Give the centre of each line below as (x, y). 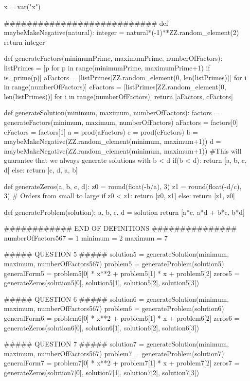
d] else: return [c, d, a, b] (41, 169)
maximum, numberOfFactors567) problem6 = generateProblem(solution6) (114, 308)
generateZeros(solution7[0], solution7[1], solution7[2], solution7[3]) (102, 372)
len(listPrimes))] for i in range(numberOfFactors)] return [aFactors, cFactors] (118, 96)
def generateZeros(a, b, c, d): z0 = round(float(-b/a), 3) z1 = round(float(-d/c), (123, 186)
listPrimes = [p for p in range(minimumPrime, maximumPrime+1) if (107, 67)
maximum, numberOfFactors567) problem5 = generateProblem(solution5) (114, 264)
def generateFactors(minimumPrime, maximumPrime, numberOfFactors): (113, 58)
